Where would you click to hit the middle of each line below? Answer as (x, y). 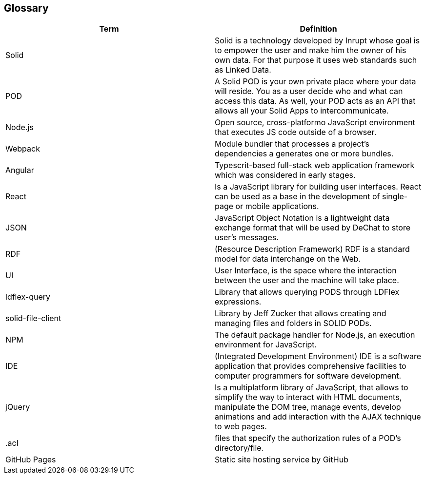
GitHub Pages (31, 460)
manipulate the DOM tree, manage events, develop (308, 407)
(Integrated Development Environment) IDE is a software (318, 356)
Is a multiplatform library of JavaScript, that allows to (312, 388)
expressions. (238, 302)
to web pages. (241, 427)
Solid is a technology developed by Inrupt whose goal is (317, 41)
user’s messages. (247, 238)
